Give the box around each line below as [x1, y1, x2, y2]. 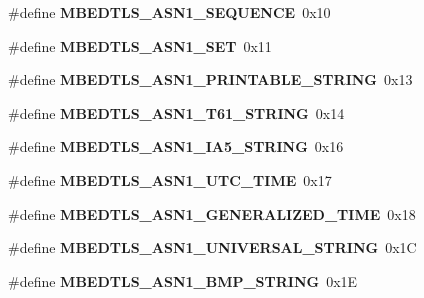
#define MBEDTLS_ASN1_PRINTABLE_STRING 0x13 [8, 69, 413, 90]
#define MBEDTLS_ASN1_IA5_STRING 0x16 [8, 136, 344, 157]
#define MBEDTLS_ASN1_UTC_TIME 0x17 [8, 169, 332, 190]
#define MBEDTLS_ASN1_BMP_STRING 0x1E [8, 270, 358, 291]
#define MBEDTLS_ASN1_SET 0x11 [8, 35, 272, 56]
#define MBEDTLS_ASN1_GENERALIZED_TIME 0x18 [8, 203, 416, 224]
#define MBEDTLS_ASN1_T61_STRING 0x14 [8, 102, 345, 123]
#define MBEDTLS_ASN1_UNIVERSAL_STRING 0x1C [8, 237, 417, 258]
